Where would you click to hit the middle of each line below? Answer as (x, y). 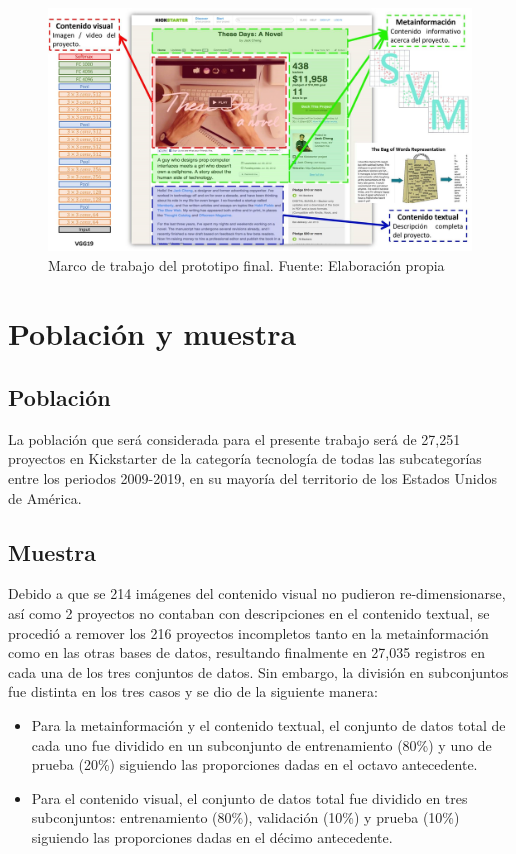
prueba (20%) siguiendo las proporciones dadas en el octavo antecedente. (254, 764)
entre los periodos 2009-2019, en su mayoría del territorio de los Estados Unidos (253, 478)
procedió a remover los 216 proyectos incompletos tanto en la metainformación (248, 632)
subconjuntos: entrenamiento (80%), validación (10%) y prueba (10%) (245, 817)
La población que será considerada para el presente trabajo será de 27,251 (234, 438)
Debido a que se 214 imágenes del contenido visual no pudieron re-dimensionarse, (257, 593)
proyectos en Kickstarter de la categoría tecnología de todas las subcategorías (245, 458)
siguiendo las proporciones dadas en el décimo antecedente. (212, 836)
